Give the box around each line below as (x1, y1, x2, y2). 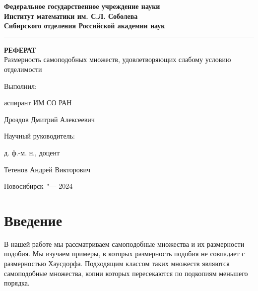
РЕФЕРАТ (4, 44, 36, 55)
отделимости (4, 64, 42, 74)
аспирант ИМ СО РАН (4, 97, 72, 108)
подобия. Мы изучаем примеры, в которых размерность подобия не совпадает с (4, 248, 245, 259)
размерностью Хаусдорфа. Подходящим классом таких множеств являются (4, 258, 230, 269)
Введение (4, 210, 63, 230)
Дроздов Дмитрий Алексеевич (4, 114, 95, 124)
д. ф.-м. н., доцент (4, 147, 60, 157)
